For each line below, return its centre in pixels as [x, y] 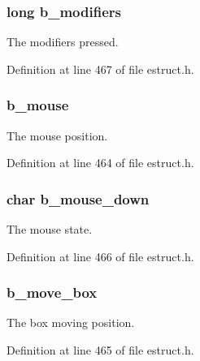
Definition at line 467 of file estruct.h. [100, 69]
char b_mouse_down [78, 198]
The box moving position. [71, 322]
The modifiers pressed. [63, 42]
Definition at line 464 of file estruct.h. [100, 163]
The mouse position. [57, 135]
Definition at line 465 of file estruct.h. [100, 350]
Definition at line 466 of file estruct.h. [100, 256]
